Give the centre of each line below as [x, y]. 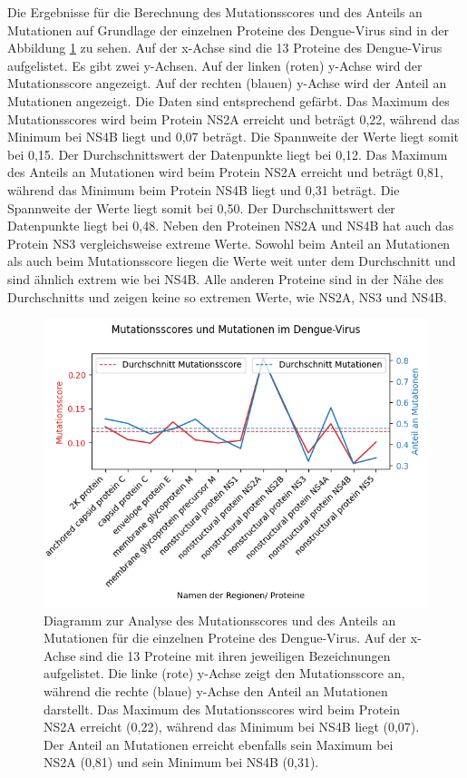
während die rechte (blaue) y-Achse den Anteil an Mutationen [216, 691]
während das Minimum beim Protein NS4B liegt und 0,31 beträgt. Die [204, 189]
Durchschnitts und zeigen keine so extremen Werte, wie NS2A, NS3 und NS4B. [227, 296]
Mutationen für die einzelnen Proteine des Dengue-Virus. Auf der [225, 638]
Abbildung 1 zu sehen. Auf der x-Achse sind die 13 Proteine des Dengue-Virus [225, 48]
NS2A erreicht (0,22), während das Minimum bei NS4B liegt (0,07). [232, 727]
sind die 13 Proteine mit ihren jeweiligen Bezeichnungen [235, 655]
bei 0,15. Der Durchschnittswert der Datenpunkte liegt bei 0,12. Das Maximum [228, 154]
